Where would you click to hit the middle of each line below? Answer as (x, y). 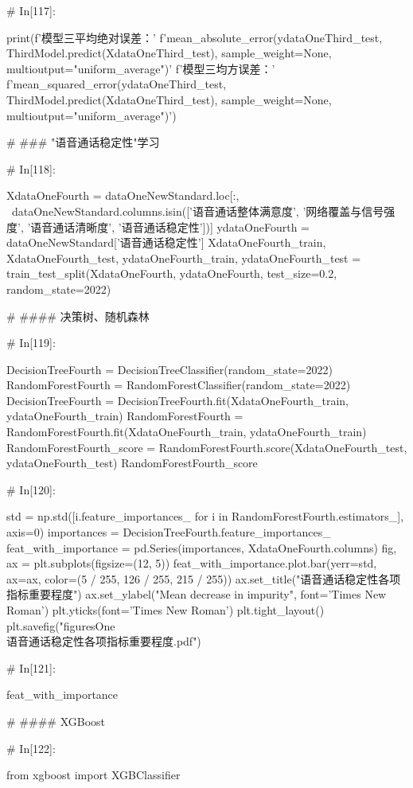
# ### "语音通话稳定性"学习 (83, 142)
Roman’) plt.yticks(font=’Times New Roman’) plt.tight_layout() (166, 610)
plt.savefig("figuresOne (61, 625)
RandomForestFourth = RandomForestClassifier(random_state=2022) (179, 385)
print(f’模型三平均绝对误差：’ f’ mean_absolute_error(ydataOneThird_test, (195, 37)
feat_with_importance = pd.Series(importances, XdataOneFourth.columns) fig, (202, 547)
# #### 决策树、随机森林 (78, 316)
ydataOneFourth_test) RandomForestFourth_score (132, 463)
